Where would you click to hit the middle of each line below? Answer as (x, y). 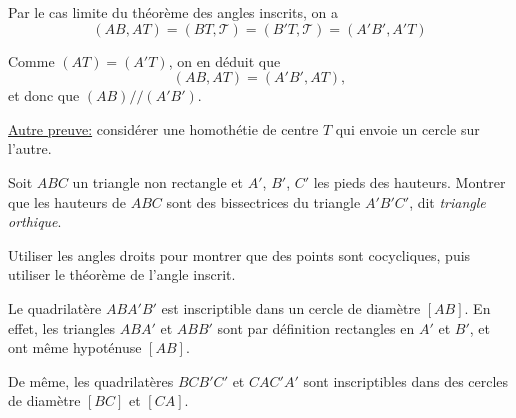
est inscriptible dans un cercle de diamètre (291, 307)
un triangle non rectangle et (158, 181)
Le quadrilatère (55, 307)
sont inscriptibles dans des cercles (406, 380)
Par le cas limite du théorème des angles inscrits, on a (173, 12)
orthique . (35, 221)
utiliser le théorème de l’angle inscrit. (122, 274)
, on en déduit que (224, 60)
